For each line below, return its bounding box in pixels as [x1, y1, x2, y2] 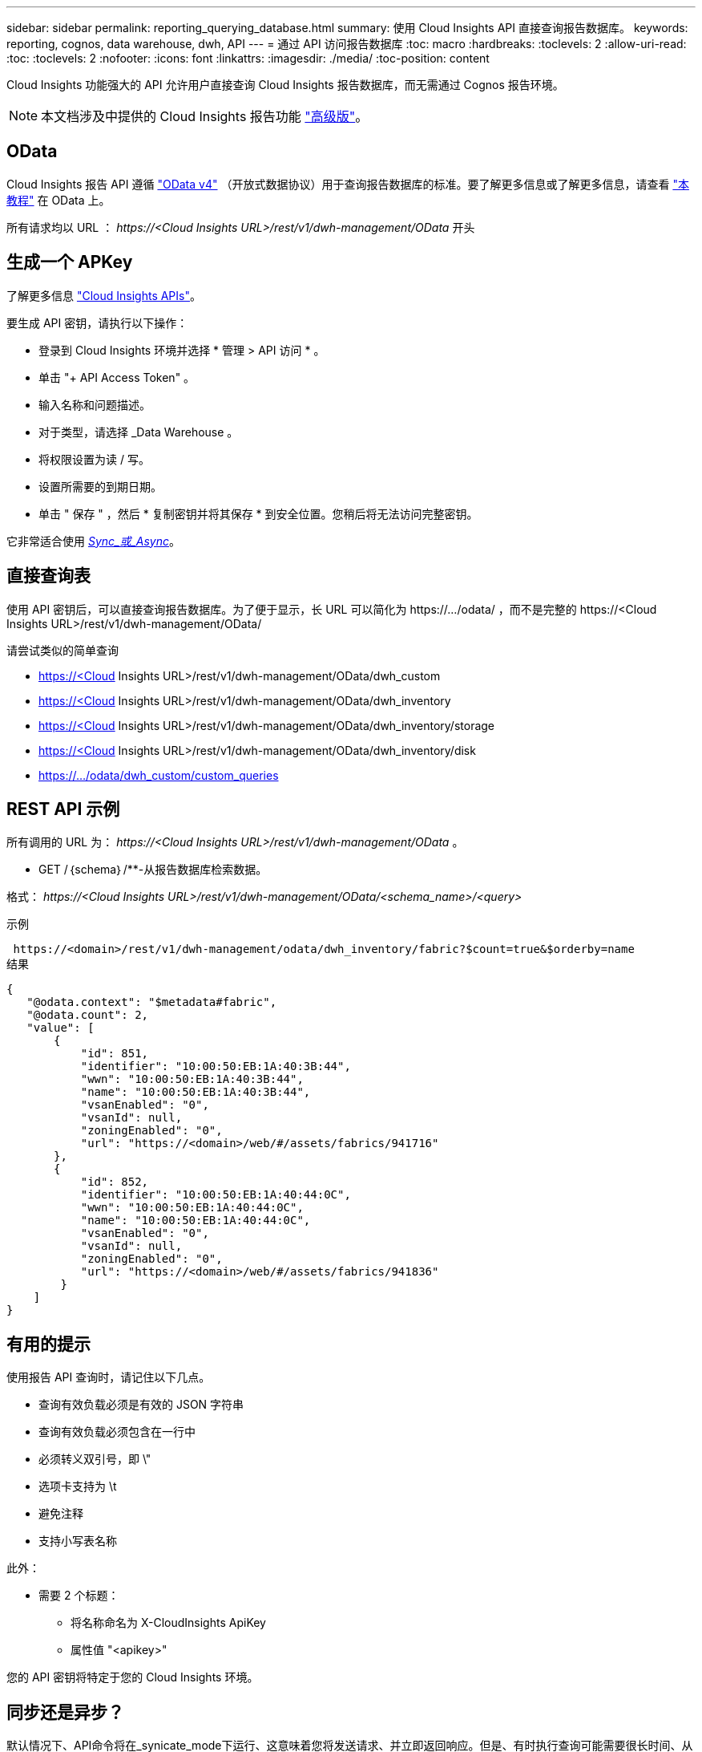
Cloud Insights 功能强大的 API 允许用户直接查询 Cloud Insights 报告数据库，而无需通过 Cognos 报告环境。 [6, 78, 564, 91]
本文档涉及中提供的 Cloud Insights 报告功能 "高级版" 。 [41, 108, 369, 124]
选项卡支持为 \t [38, 1479, 117, 1494]
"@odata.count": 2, [26, 1008, 149, 1022]
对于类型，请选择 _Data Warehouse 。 [38, 424, 239, 439]
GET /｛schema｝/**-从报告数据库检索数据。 [38, 862, 268, 877]
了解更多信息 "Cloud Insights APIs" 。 [6, 288, 201, 302]
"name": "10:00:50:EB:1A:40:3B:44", [80, 1085, 311, 1099]
